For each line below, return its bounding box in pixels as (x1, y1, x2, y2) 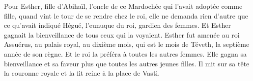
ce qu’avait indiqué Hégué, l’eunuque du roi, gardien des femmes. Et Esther (4, 20, 231, 30)
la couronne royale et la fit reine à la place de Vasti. (4, 68, 160, 78)
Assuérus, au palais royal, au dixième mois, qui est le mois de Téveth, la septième (4, 39, 250, 49)
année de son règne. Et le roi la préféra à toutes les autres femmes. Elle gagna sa (4, 48, 247, 59)
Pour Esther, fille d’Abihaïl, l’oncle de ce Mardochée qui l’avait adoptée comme (4, 1, 243, 11)
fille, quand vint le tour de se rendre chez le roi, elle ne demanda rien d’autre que (4, 10, 248, 20)
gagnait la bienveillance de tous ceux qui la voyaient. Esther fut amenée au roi (4, 29, 240, 40)
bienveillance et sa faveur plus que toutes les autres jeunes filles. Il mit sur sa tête (4, 58, 250, 68)
